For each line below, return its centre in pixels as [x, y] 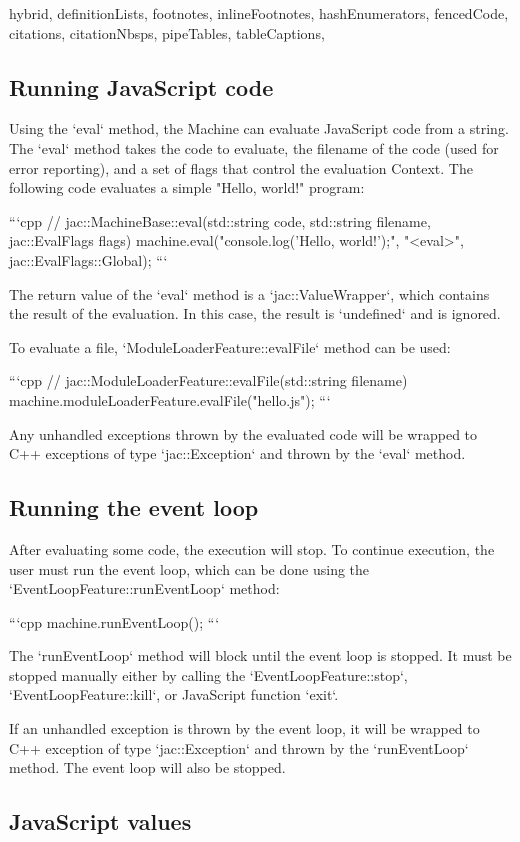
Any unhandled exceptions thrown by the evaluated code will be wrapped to [243, 433]
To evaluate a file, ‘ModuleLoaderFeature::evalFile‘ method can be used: [230, 346]
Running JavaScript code [141, 86]
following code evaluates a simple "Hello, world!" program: [187, 187]
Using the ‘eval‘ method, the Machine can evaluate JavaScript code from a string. [259, 128]
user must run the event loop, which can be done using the [189, 568]
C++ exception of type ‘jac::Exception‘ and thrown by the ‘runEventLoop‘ [239, 747]
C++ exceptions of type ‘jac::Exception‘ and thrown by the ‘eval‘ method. [237, 453]
